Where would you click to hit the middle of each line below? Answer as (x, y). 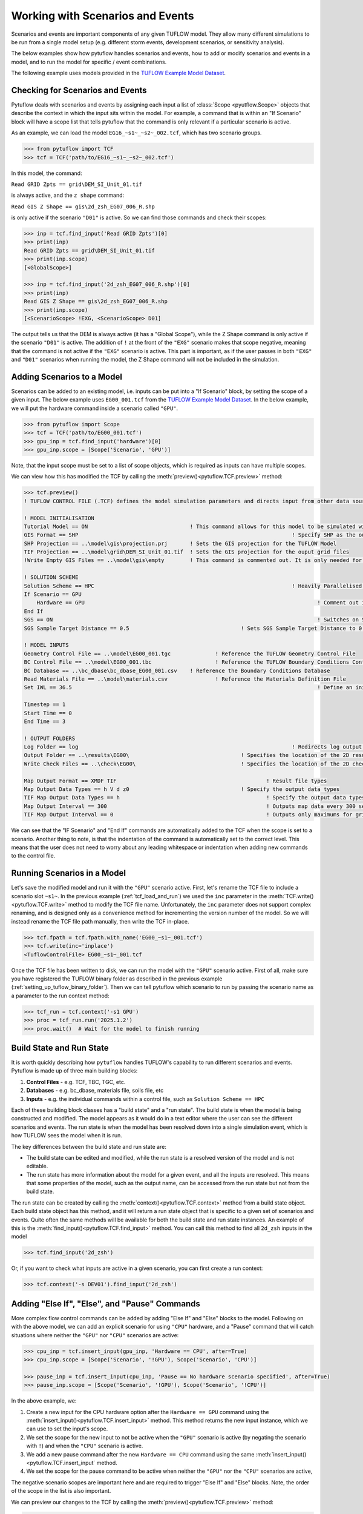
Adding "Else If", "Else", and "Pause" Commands (106, 1304)
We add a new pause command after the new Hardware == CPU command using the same (140, 1454)
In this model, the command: (47, 173)
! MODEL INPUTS (46, 645)
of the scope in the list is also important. (61, 1491)
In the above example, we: (44, 1401)
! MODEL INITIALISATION (59, 518)
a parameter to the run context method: (60, 996)
